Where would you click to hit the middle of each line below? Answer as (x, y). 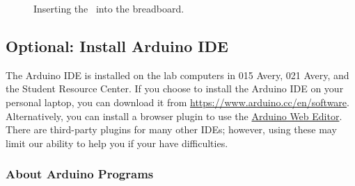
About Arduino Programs (80, 174)
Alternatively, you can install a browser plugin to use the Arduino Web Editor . (174, 116)
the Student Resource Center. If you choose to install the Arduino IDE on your (175, 88)
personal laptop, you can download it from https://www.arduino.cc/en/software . (177, 102)
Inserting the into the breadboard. (109, 8)
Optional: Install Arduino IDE (117, 45)
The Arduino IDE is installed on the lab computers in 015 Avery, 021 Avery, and (177, 75)
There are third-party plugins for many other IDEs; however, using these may (171, 129)
